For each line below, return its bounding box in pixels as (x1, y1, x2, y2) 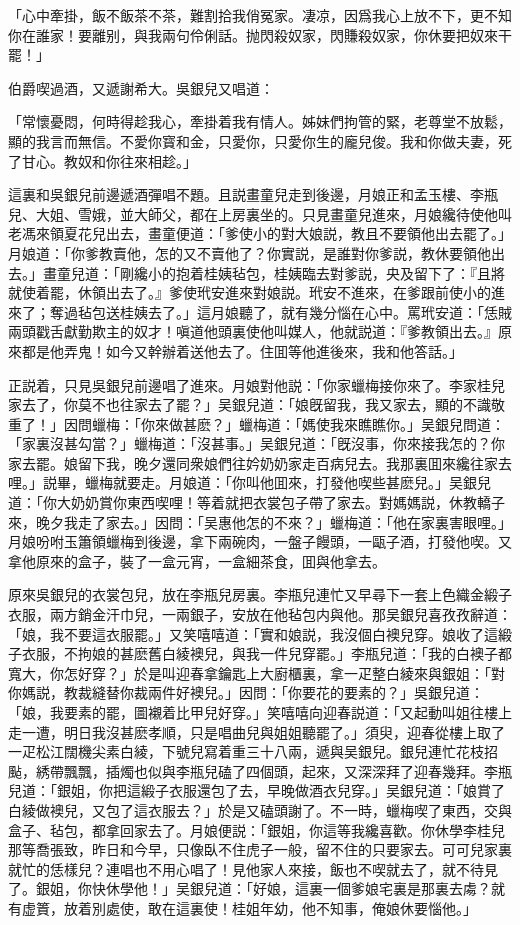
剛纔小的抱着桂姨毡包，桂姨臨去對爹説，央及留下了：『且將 (119, 262, 505, 283)
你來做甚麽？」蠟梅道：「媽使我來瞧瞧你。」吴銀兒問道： (140, 413, 505, 434)
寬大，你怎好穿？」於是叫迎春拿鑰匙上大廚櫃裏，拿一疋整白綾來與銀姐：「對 (8, 662, 505, 683)
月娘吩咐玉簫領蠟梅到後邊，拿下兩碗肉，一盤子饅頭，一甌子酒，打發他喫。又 (8, 531, 512, 552)
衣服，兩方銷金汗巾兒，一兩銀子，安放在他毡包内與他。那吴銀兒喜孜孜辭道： (8, 604, 512, 625)
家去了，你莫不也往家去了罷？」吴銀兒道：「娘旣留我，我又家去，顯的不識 (8, 394, 491, 415)
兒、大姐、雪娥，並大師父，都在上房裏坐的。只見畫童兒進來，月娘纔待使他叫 (8, 203, 512, 224)
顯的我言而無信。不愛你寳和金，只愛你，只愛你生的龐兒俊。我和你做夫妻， (8, 130, 498, 151)
